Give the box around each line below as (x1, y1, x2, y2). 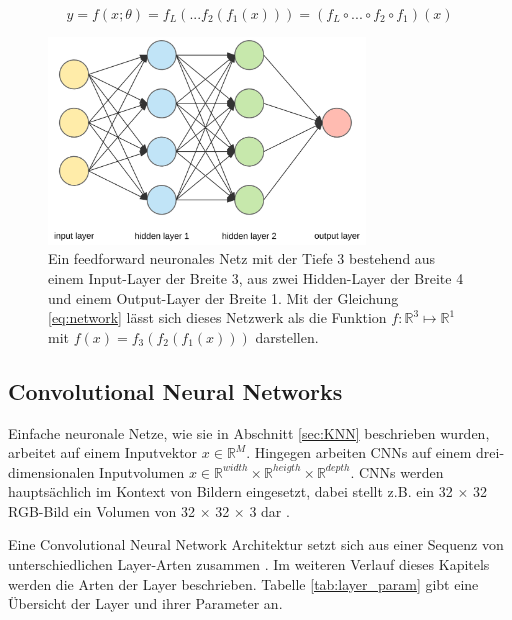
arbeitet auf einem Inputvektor (8, 442, 198, 463)
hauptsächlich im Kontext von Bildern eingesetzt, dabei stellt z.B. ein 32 (8, 481, 453, 502)
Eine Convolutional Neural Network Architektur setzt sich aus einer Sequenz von (8, 534, 504, 555)
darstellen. (255, 326, 319, 347)
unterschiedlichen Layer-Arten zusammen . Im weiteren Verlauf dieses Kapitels (8, 554, 490, 575)
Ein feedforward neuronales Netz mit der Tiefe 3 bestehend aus (48, 248, 436, 269)
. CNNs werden (350, 461, 444, 482)
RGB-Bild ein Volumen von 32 (8, 500, 195, 521)
